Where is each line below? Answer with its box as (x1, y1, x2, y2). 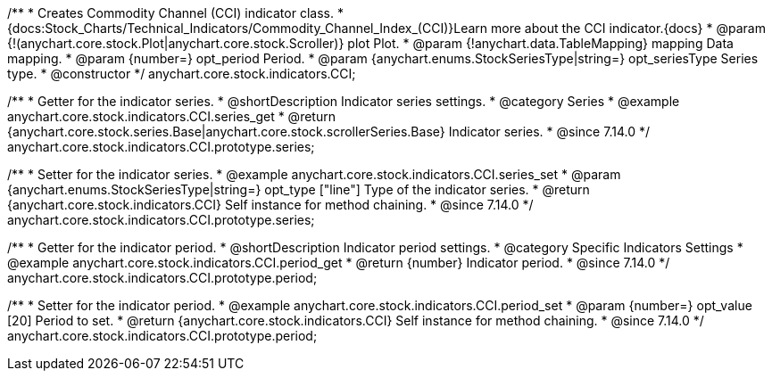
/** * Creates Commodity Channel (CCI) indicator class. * (7, 5, 344, 21)
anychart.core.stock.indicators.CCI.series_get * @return (7, 109, 336, 124)
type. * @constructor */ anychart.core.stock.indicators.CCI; (7, 66, 356, 81)
